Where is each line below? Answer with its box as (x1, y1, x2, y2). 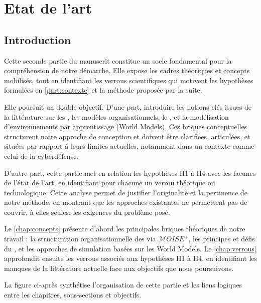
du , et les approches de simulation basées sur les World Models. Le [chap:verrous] (4, 243, 256, 253)
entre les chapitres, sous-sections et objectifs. (4, 289, 142, 300)
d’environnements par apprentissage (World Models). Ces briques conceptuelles (4, 121, 247, 132)
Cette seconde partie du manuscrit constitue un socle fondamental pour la (4, 55, 232, 66)
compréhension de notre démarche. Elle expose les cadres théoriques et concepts (4, 65, 250, 76)
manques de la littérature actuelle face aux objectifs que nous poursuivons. (4, 262, 234, 273)
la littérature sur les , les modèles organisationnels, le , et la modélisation (4, 111, 229, 122)
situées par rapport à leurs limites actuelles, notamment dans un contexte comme (4, 141, 254, 151)
